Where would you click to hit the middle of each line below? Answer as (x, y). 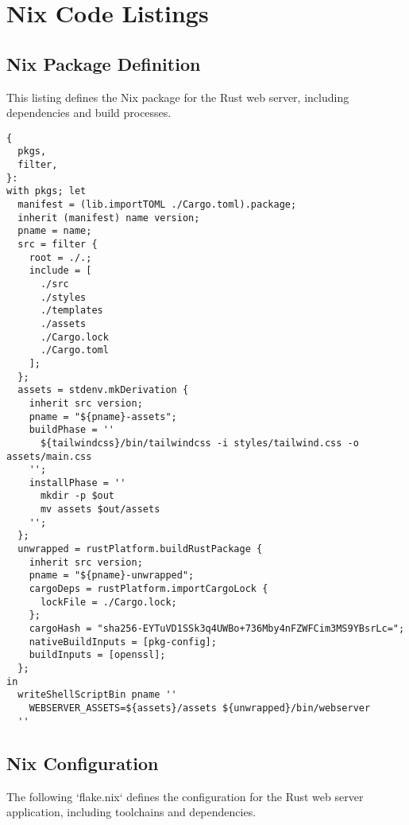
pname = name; (55, 231)
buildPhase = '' (72, 430)
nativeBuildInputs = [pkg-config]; (123, 642)
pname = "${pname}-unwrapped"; (112, 576)
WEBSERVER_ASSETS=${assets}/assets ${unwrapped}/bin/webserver (200, 708)
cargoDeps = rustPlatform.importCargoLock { (149, 589)
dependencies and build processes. (89, 113)
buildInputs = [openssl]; (97, 655)
